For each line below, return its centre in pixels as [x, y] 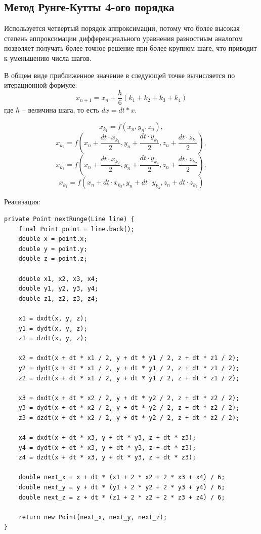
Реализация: [22, 202]
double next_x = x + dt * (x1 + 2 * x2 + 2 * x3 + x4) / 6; [122, 477]
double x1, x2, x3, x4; [58, 279]
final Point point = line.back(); [76, 229]
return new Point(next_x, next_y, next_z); [93, 517]
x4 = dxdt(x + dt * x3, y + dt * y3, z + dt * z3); [107, 438]
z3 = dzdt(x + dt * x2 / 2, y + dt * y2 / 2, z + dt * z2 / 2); [129, 418]
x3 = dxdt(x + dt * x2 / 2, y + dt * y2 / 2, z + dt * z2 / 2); [129, 398]
